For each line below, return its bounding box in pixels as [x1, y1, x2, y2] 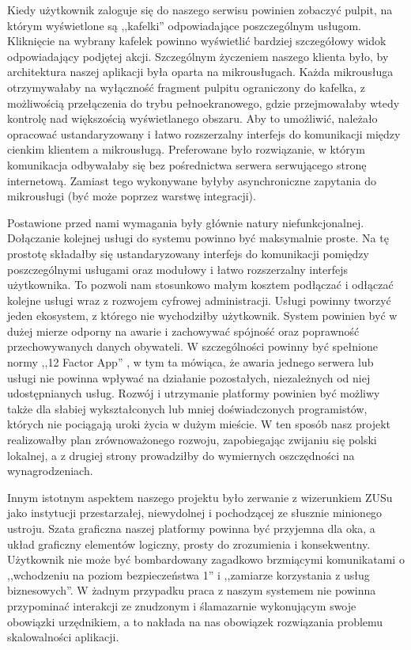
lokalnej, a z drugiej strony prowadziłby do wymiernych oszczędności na [7, 447, 355, 463]
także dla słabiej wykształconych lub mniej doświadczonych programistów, [7, 400, 368, 416]
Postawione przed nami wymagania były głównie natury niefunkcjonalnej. [7, 214, 364, 230]
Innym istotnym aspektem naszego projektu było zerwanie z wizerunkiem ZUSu [7, 488, 393, 505]
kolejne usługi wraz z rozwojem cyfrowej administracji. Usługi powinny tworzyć [7, 291, 391, 308]
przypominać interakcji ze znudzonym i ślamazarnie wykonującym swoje [7, 597, 356, 614]
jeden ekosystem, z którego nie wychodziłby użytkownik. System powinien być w [7, 307, 398, 324]
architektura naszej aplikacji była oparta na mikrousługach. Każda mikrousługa [7, 63, 394, 80]
